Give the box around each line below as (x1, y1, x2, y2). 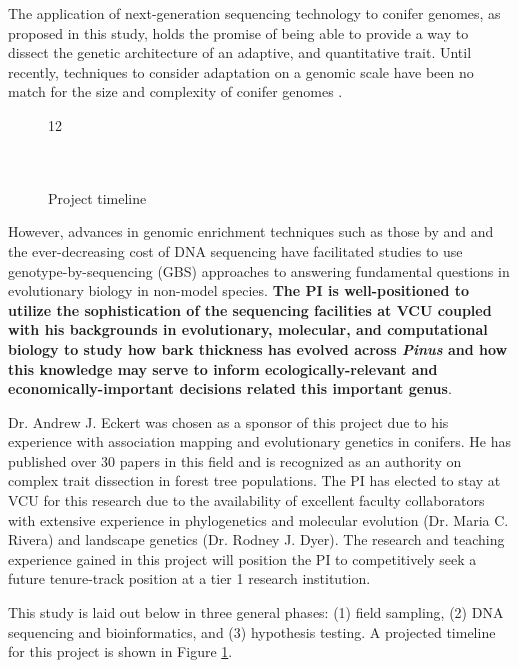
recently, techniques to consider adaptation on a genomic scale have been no (8, 61, 474, 82)
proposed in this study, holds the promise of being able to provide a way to (8, 22, 469, 43)
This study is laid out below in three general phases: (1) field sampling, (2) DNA (8, 602, 504, 623)
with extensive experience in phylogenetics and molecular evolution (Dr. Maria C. (8, 509, 509, 530)
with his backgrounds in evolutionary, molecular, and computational (8, 319, 488, 340)
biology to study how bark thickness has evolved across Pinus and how (8, 338, 508, 359)
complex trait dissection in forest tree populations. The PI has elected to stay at (8, 470, 501, 491)
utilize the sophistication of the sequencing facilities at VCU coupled (8, 299, 492, 320)
